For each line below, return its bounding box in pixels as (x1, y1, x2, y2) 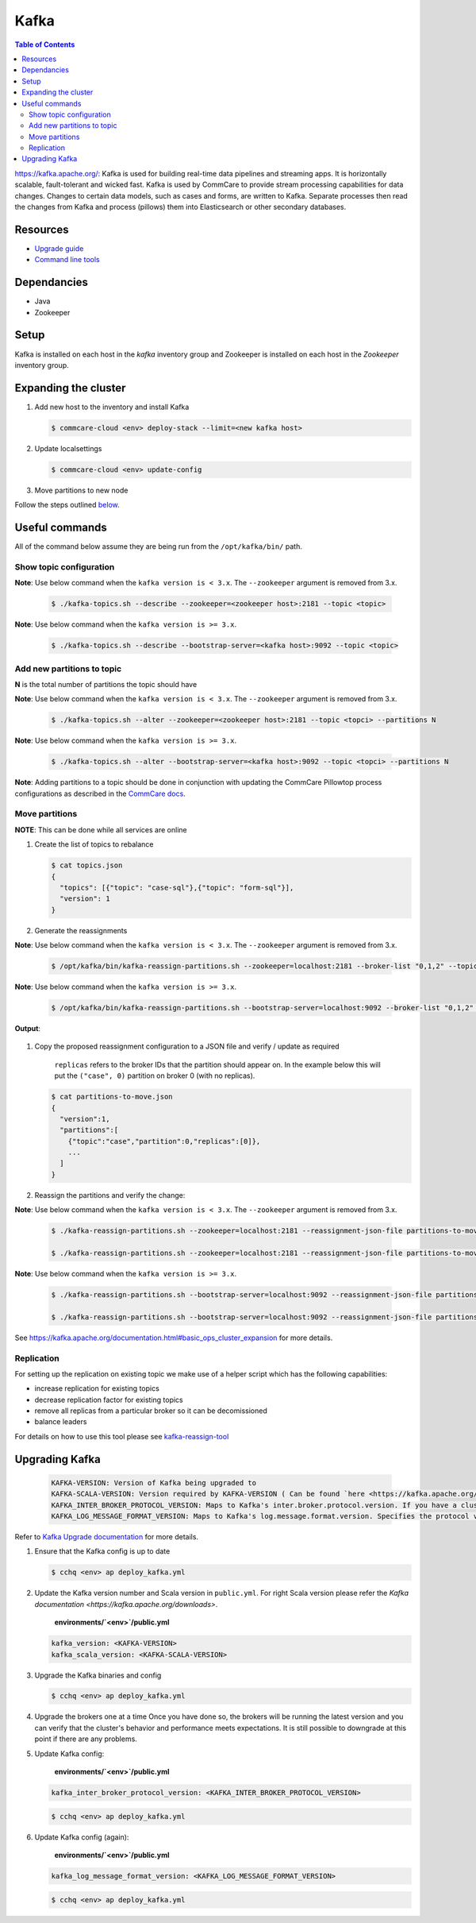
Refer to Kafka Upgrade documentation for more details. (14, 1532, 198, 1541)
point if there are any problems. (34, 1734, 138, 1743)
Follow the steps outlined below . (14, 500, 121, 510)
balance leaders (34, 1417, 87, 1427)
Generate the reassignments (34, 925, 128, 935)
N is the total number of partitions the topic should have (14, 679, 198, 689)
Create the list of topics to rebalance (34, 840, 154, 849)
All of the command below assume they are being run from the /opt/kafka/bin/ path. (14, 542, 303, 551)
